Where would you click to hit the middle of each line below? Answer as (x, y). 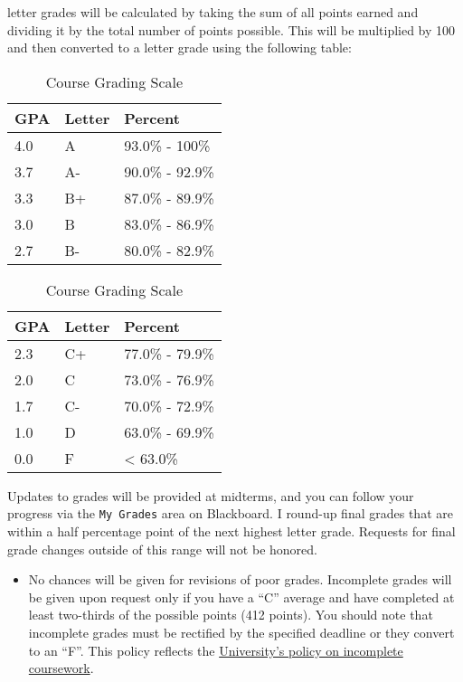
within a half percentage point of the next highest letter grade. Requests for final (231, 531)
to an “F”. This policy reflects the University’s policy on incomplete (216, 650)
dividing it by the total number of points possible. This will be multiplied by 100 (231, 29)
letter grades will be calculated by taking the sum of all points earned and (213, 12)
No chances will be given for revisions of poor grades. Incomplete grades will (240, 579)
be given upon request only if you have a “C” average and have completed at (241, 597)
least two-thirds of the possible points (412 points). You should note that (231, 615)
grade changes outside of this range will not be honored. (162, 549)
